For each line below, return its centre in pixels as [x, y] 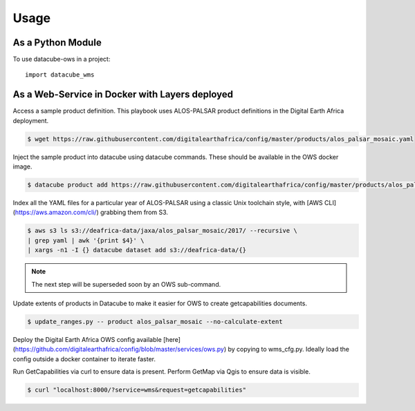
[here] [172, 339]
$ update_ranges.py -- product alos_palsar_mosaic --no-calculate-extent [155, 322]
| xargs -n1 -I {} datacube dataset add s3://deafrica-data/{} [137, 250]
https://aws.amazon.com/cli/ [56, 212]
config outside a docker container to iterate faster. [84, 359]
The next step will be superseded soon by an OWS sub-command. [126, 284]
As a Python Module [57, 42]
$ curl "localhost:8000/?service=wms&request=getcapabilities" [137, 390]
